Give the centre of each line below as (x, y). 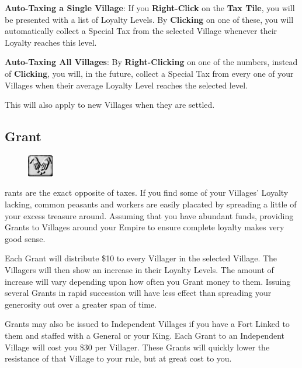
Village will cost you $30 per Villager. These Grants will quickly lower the (137, 347)
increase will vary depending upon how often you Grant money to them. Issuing (148, 281)
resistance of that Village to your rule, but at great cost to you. (118, 358)
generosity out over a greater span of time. (81, 304)
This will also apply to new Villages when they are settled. (110, 105)
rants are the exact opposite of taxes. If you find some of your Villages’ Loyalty (147, 192)
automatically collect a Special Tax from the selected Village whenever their (141, 31)
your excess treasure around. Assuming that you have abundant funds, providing (149, 215)
